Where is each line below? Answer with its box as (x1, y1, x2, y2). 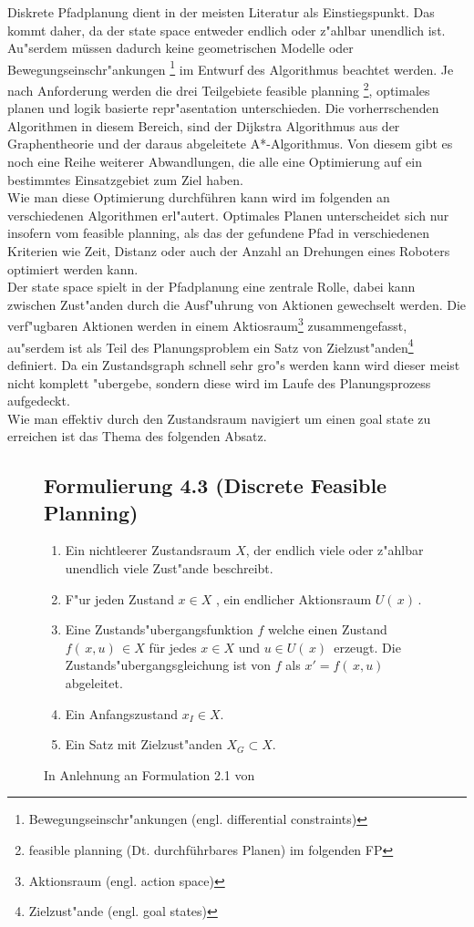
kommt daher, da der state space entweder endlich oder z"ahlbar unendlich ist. (7, 20, 446, 39)
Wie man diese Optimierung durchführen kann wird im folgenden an (7, 188, 390, 207)
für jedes (149, 637, 197, 656)
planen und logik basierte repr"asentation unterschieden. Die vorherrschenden (7, 98, 439, 118)
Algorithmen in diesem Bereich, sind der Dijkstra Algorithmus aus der (7, 116, 400, 135)
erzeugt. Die (334, 637, 401, 656)
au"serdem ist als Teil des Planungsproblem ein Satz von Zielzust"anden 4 (7, 335, 414, 356)
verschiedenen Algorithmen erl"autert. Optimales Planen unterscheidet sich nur (7, 205, 449, 224)
